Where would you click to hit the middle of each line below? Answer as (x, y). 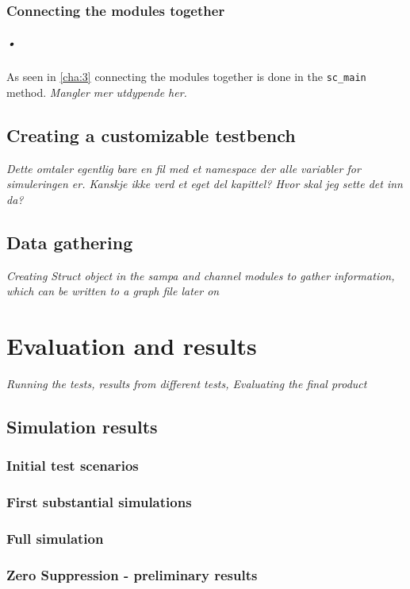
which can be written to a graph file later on (113, 291)
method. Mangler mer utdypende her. (97, 92)
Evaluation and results (132, 346)
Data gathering (70, 243)
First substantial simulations (99, 502)
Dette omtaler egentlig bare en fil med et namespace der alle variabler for (184, 168)
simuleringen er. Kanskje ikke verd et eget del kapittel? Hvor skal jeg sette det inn (205, 184)
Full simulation (55, 539)
